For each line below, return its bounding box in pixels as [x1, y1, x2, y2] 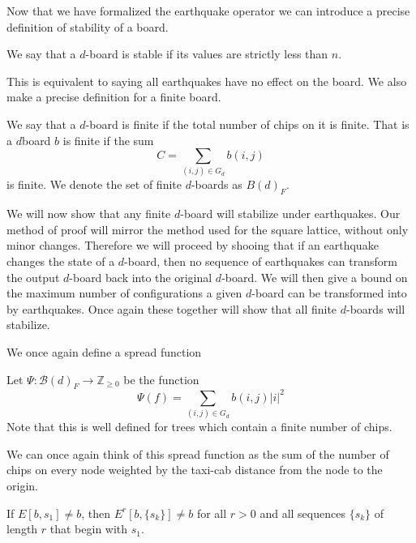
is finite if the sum [62, 131, 154, 148]
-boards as [191, 176, 242, 193]
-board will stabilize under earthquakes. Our [180, 205, 401, 222]
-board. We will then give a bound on [221, 268, 408, 285]
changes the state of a [6, 253, 115, 270]
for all [196, 504, 227, 521]
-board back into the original [69, 268, 212, 285]
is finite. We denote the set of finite [6, 176, 182, 193]
